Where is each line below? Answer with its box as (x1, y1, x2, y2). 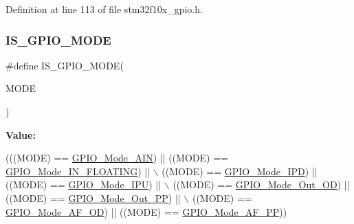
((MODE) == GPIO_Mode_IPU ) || (5, 177, 162, 192)
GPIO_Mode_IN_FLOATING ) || (5, 164, 151, 178)
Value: (5, 127, 36, 142)
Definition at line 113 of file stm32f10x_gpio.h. (5, 2, 203, 16)
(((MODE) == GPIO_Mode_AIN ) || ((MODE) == (5, 150, 228, 165)
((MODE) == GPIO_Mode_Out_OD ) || (173, 177, 350, 192)
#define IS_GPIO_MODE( (5, 58, 124, 72)
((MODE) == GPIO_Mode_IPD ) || (162, 164, 318, 178)
